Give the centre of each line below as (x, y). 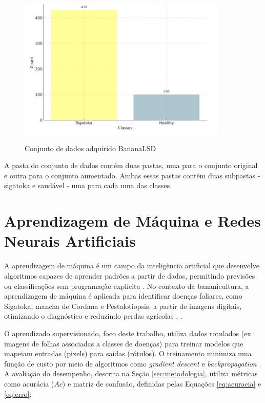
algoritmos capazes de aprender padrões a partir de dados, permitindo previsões (130, 275)
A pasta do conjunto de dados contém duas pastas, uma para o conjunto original (131, 165)
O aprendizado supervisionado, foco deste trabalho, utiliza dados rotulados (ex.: (130, 333)
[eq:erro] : (18, 393)
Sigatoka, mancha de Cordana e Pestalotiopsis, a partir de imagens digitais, (123, 306)
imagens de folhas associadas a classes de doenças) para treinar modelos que (124, 343)
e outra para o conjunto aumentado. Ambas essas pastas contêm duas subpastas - (132, 175)
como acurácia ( (29, 383)
